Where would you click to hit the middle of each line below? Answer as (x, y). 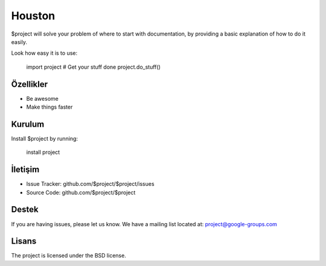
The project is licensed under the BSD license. (69, 256)
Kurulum (28, 124)
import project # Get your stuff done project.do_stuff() (94, 67)
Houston (33, 16)
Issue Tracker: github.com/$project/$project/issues (90, 184)
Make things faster (50, 107)
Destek (25, 210)
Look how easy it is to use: (44, 53)
